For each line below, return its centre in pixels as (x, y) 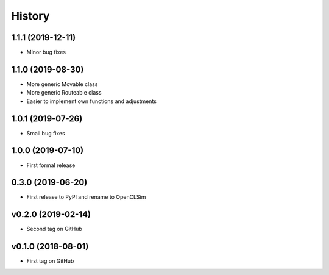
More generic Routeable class (64, 93)
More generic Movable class (62, 84)
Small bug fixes (46, 133)
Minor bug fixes (46, 52)
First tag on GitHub (50, 261)
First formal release (51, 165)
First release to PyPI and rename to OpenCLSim (86, 197)
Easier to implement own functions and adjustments (91, 101)
